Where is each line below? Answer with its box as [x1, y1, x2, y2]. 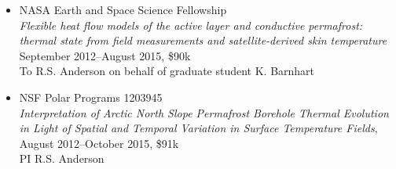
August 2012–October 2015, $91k [19, 135, 179, 151]
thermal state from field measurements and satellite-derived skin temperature [19, 32, 387, 49]
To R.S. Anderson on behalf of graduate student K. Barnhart [19, 63, 315, 79]
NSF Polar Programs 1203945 [19, 88, 163, 105]
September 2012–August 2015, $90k [19, 47, 191, 63]
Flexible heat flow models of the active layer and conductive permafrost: [19, 16, 363, 33]
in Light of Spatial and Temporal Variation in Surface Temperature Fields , [19, 120, 378, 136]
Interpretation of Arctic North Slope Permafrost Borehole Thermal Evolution [19, 104, 389, 120]
